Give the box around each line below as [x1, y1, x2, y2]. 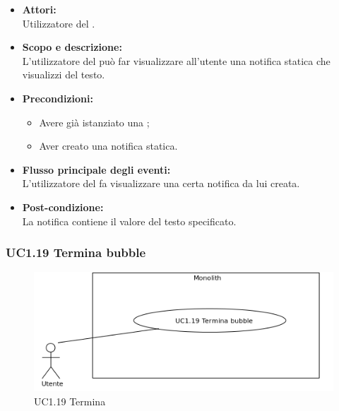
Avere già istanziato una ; [39, 114, 150, 129]
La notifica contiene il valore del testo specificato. [22, 213, 237, 228]
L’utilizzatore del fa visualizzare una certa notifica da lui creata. [22, 176, 300, 191]
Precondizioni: [22, 90, 93, 105]
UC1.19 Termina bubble [6, 244, 146, 261]
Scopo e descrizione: [22, 40, 122, 54]
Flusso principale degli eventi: [22, 162, 171, 177]
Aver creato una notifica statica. [39, 138, 178, 153]
